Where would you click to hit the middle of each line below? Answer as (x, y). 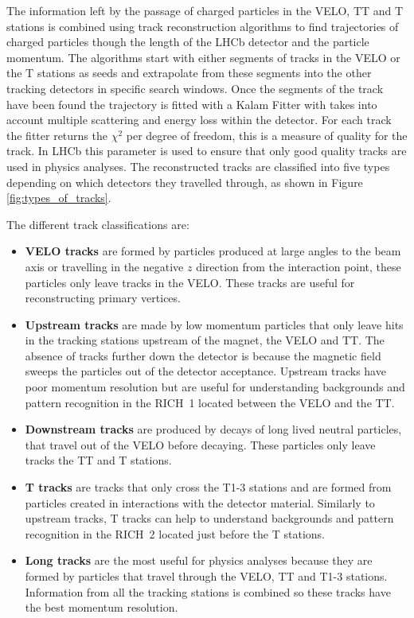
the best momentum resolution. (102, 607)
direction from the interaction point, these (299, 266)
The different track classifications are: (98, 224)
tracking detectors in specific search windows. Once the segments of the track (195, 88)
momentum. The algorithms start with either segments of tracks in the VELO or (203, 57)
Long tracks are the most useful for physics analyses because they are (199, 560)
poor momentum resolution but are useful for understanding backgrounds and (215, 387)
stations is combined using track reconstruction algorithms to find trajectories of (203, 26)
